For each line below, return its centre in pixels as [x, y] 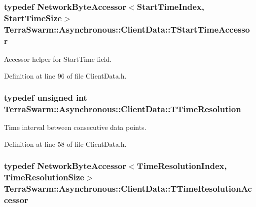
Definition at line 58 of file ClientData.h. [65, 144]
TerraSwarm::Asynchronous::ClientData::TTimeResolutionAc [128, 188]
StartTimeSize [33, 18]
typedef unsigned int [46, 98]
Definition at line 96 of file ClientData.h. [65, 75]
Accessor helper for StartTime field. [58, 59]
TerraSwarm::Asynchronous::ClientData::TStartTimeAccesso [127, 29]
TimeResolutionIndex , [182, 166]
